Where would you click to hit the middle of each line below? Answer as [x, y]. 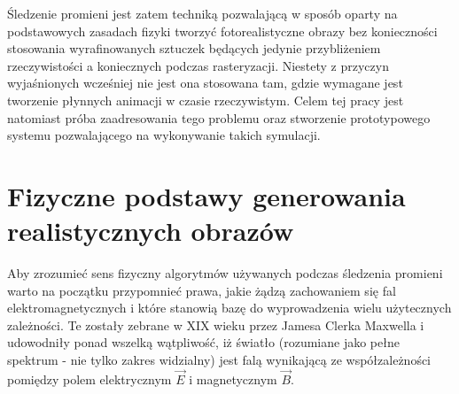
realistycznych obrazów [151, 231]
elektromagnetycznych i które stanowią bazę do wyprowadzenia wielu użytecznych [229, 308]
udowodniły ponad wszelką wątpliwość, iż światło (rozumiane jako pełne [203, 342]
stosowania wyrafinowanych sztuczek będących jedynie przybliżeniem [194, 48]
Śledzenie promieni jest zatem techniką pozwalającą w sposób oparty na [202, 13]
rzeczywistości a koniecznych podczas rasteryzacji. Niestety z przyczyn [198, 65]
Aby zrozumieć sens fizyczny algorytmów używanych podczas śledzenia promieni [225, 273]
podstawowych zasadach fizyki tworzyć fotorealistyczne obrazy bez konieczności [222, 31]
